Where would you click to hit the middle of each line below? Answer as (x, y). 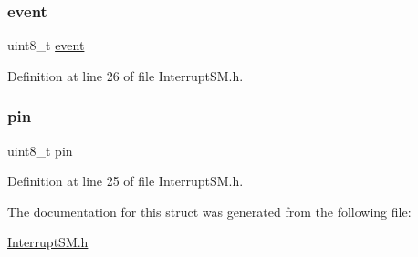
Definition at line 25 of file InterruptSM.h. (125, 181)
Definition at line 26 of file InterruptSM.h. (125, 75)
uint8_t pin (40, 150)
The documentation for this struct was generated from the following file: (209, 211)
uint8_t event (46, 45)
